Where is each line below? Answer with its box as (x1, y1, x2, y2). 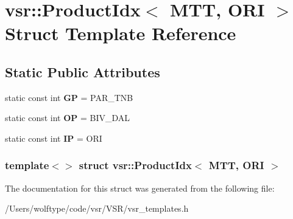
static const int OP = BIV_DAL (5, 111, 130, 124)
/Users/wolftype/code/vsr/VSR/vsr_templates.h (5, 202, 189, 215)
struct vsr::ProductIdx (79, 158, 192, 173)
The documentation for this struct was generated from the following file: (5, 181, 275, 194)
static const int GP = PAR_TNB (5, 91, 133, 103)
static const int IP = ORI (5, 131, 102, 144)
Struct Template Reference (5, 21, 236, 46)
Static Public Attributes (5, 62, 160, 81)
